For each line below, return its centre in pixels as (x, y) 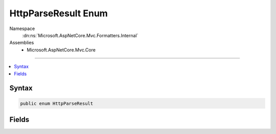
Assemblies (22, 43)
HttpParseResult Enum (59, 13)
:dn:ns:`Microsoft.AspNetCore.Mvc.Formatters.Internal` (80, 35)
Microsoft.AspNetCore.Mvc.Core (61, 50)
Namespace (22, 29)
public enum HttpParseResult (57, 103)
